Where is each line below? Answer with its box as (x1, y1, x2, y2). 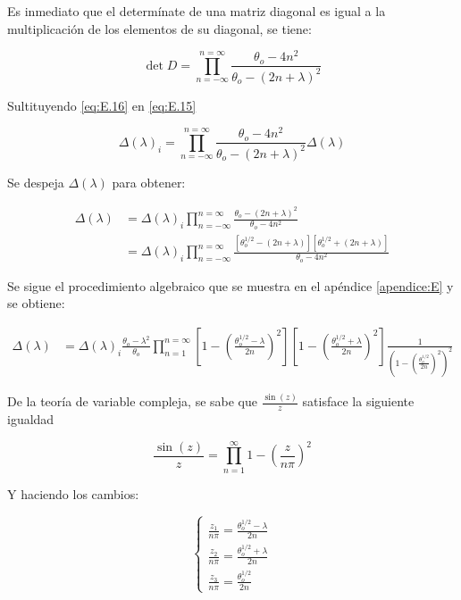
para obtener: (112, 172, 186, 191)
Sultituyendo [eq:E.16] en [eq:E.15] (7, 96, 197, 114)
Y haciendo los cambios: (7, 484, 139, 503)
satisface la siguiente (302, 392, 415, 411)
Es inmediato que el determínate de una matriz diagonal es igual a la (7, 2, 386, 20)
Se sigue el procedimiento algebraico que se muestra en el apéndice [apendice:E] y (7, 276, 454, 295)
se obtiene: (7, 294, 65, 312)
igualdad (7, 409, 54, 428)
